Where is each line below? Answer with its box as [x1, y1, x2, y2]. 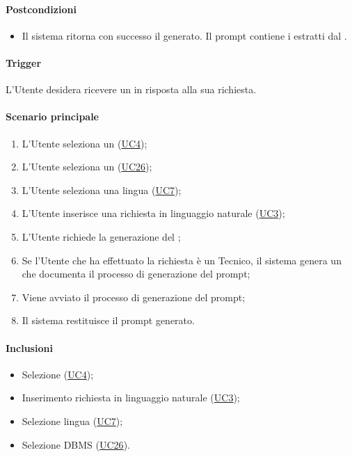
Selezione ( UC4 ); [22, 367, 94, 381]
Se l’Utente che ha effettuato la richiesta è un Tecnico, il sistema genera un [22, 252, 342, 267]
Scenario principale [6, 109, 99, 124]
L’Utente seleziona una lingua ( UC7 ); [22, 182, 182, 197]
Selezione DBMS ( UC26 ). [22, 437, 130, 451]
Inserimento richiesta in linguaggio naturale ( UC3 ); [22, 390, 240, 405]
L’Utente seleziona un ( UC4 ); [22, 136, 147, 150]
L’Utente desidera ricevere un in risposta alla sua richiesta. [6, 82, 257, 97]
